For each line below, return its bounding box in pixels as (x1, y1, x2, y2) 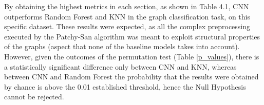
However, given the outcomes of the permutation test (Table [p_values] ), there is (4, 51, 259, 61)
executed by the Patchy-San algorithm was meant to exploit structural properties (4, 31, 260, 41)
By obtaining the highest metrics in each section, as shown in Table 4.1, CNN (4, 1, 249, 11)
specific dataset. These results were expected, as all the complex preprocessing (4, 21, 251, 32)
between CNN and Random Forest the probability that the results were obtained (4, 71, 259, 82)
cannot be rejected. (4, 91, 64, 102)
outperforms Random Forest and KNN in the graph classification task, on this (4, 11, 250, 22)
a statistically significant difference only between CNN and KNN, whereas (4, 61, 237, 72)
